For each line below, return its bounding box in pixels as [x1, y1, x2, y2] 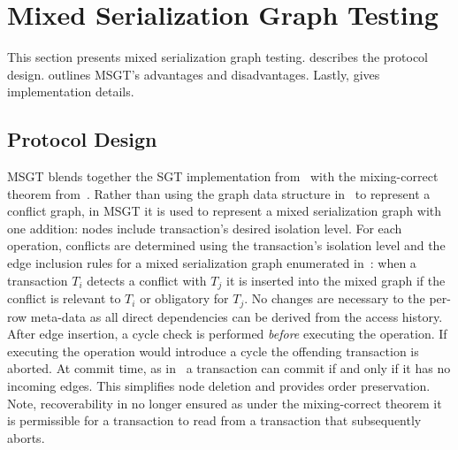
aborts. [7, 428, 45, 446]
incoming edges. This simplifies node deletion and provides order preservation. [7, 376, 431, 394]
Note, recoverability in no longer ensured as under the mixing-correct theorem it [7, 393, 442, 412]
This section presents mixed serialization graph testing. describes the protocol [7, 48, 429, 66]
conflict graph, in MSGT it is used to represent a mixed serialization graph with [7, 202, 442, 220]
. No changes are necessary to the [244, 289, 425, 308]
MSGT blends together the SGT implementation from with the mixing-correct [7, 167, 439, 186]
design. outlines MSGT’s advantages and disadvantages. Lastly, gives [7, 65, 380, 83]
